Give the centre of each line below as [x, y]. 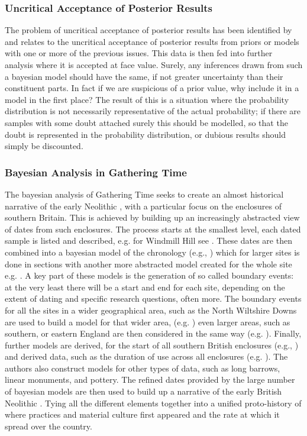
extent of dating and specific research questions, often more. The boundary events [153, 298]
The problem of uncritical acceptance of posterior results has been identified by [148, 30]
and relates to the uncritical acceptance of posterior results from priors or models [152, 41]
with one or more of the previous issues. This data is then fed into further [139, 53]
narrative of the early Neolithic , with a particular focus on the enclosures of [143, 206]
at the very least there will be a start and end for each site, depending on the [145, 287]
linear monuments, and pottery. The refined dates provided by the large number [150, 380]
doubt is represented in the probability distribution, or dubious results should [145, 134]
